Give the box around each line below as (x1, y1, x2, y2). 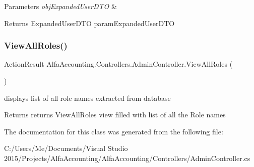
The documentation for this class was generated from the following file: (4, 126, 223, 136)
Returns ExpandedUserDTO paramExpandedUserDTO (4, 18, 175, 28)
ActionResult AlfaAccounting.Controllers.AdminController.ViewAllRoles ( (4, 59, 233, 69)
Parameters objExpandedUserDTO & (4, 1, 117, 11)
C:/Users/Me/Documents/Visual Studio (4, 143, 128, 153)
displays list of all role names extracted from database (4, 92, 171, 103)
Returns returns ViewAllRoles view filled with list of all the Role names (4, 109, 226, 120)
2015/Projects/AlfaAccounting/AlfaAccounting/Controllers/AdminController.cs (4, 152, 250, 163)
